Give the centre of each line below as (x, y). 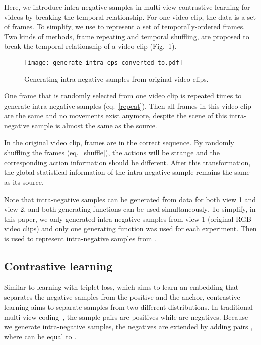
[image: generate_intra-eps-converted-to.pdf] (104, 62)
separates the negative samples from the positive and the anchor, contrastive (122, 297)
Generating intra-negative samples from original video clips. (116, 79)
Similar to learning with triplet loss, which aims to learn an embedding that (121, 287)
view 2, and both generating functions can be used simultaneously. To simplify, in (130, 209)
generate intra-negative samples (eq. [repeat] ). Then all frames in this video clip (128, 105)
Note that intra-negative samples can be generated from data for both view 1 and (130, 199)
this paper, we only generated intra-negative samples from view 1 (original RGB (128, 218)
